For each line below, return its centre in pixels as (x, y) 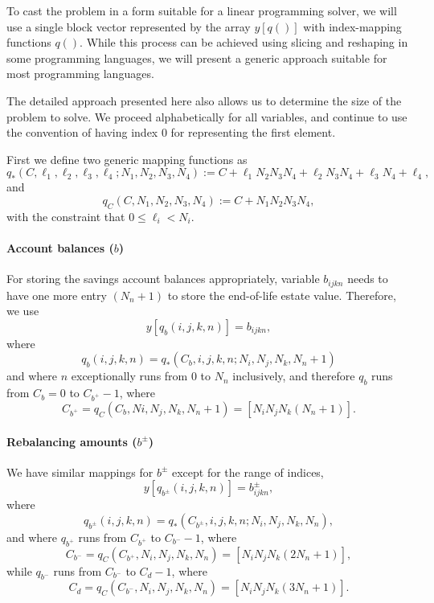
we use (23, 311)
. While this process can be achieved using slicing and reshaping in (244, 42)
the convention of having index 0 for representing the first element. (171, 132)
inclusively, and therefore (294, 376)
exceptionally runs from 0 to (141, 376)
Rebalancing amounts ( (72, 441)
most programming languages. (80, 74)
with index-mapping (352, 26)
